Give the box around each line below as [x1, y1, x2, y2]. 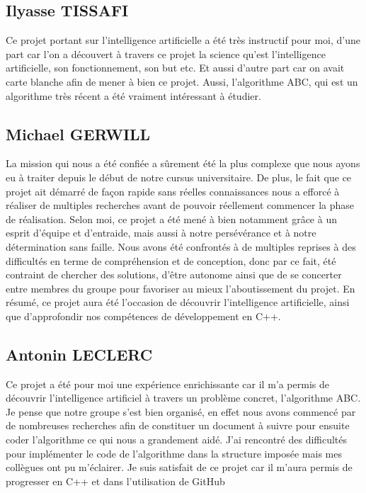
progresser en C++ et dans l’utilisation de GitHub [6, 473, 225, 488]
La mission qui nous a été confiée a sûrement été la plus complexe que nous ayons [6, 156, 360, 171]
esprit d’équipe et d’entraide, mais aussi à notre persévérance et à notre [6, 225, 316, 240]
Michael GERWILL [6, 123, 151, 144]
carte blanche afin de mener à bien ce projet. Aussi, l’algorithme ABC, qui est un [6, 74, 358, 89]
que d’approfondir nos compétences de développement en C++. [6, 308, 281, 323]
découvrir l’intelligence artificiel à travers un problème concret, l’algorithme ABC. [6, 390, 361, 405]
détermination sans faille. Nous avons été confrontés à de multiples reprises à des [6, 239, 356, 254]
